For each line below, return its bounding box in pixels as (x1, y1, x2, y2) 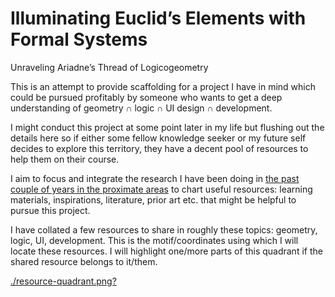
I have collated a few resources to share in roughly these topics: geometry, (10, 223, 318, 236)
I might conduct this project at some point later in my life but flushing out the (10, 121, 325, 133)
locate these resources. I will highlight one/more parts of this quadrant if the (10, 245, 323, 257)
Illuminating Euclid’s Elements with (10, 7, 307, 30)
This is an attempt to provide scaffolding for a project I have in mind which (10, 80, 317, 92)
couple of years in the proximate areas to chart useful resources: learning (10, 183, 313, 195)
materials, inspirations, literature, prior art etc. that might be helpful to (10, 193, 297, 206)
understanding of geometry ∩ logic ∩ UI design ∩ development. (10, 102, 273, 114)
